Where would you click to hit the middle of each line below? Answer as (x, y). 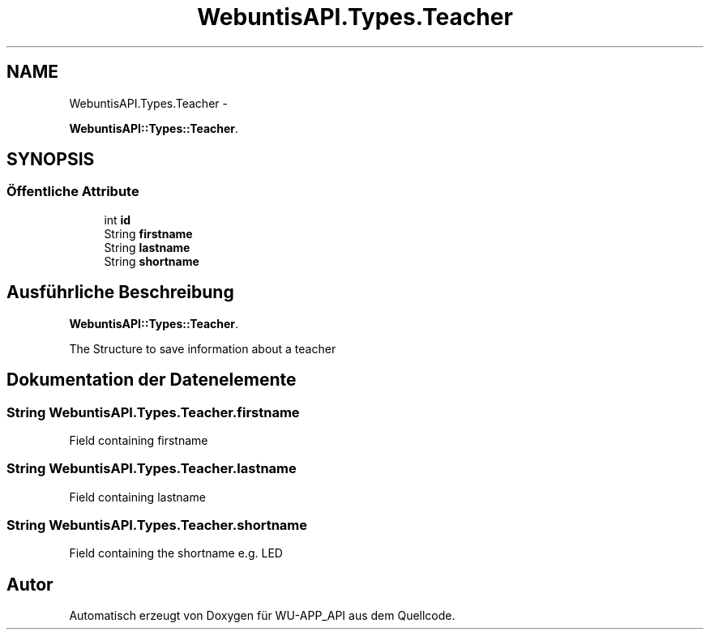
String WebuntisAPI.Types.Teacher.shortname (157, 525)
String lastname (147, 247)
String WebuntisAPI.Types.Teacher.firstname (153, 412)
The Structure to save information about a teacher (203, 348)
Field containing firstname (139, 440)
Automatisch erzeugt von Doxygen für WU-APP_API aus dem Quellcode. (262, 616)
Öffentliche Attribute (73, 192)
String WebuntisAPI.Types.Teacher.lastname (152, 469)
